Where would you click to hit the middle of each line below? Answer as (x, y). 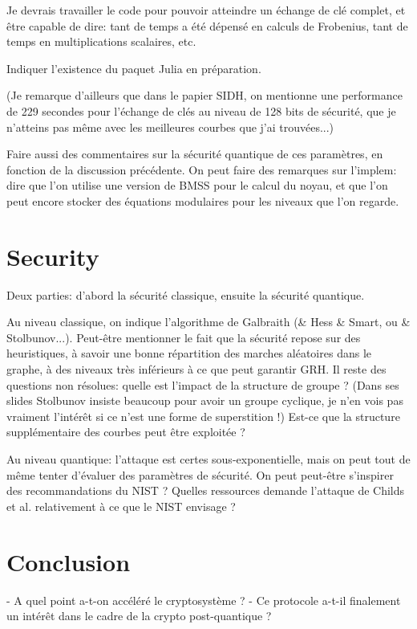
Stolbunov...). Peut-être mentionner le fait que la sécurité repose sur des (184, 337)
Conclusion (69, 561)
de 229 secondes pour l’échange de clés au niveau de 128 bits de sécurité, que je (201, 110)
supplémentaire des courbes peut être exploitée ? (126, 432)
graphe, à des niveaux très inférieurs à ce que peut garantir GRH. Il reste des (196, 369)
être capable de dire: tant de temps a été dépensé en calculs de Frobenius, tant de (207, 25)
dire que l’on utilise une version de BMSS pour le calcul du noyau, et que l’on (197, 185)
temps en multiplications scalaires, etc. (101, 41)
